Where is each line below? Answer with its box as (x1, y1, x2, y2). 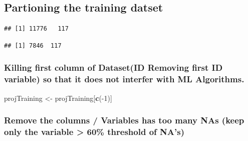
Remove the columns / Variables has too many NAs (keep (4, 114, 244, 126)
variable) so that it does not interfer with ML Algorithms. (4, 73, 244, 85)
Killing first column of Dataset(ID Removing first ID (4, 61, 223, 74)
